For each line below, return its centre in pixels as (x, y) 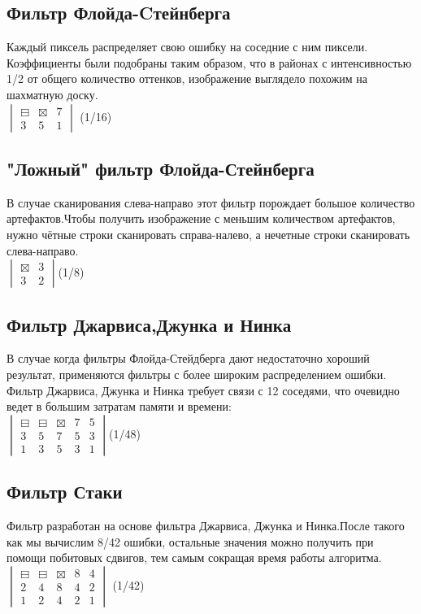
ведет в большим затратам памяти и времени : (119, 406)
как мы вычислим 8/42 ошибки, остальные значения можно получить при (190, 541)
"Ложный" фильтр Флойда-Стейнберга (161, 168)
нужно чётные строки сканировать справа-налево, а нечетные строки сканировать (208, 234)
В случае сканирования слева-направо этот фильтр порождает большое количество (211, 202)
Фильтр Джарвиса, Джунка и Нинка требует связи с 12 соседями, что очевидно (203, 390)
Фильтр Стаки (65, 492)
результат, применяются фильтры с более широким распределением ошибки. (197, 374)
